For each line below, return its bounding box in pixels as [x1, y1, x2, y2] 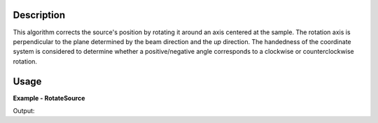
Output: [13, 106, 35, 115]
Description [13, 9, 66, 21]
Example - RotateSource [13, 94, 85, 102]
